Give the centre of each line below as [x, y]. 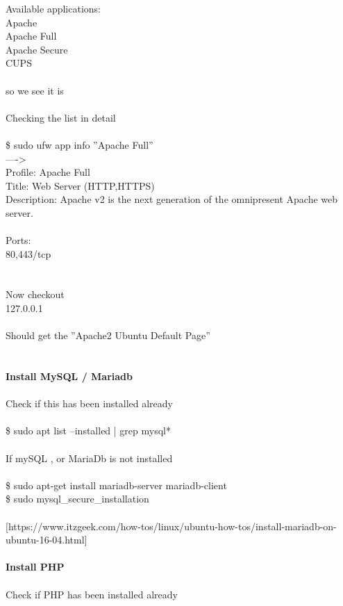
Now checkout [35, 294]
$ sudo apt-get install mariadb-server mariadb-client [116, 485]
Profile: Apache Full [48, 172]
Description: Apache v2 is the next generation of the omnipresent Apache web [172, 199]
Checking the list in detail [61, 117]
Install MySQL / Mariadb [69, 376]
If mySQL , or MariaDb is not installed [89, 458]
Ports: [18, 240]
